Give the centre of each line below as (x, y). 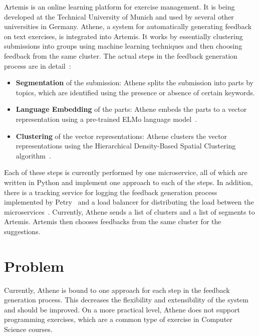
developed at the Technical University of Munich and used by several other (119, 16)
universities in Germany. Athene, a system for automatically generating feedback (128, 26)
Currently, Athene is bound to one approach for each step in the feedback (117, 290)
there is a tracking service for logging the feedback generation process (111, 192)
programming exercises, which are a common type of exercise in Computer (118, 319)
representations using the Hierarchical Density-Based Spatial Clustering (126, 146)
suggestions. (22, 231)
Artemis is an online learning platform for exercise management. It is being (119, 7)
